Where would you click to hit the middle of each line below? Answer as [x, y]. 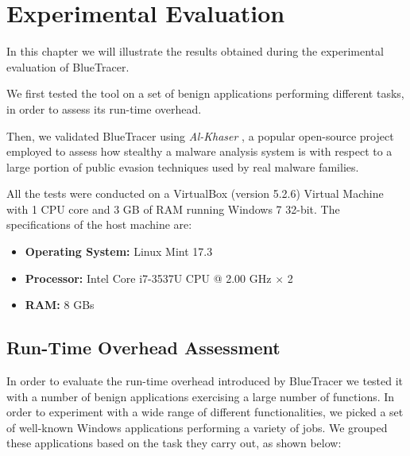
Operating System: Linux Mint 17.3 [119, 251]
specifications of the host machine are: [99, 224]
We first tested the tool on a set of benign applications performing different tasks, [205, 93]
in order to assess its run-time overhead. [104, 108]
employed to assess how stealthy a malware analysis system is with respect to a [199, 151]
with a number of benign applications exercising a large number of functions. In [201, 396]
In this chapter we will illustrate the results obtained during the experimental [195, 51]
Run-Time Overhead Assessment [143, 348]
